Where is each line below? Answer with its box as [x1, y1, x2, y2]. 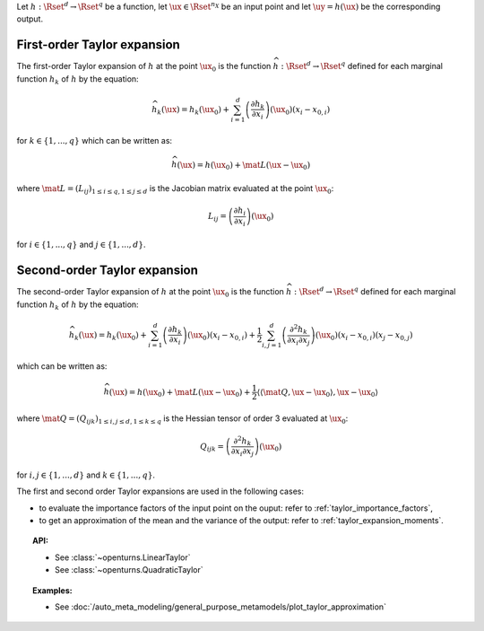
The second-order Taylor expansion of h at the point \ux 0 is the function [16, 286, 284, 300]
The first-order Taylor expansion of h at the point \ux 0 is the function [16, 61, 272, 74]
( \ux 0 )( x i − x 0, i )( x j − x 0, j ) [315, 329, 413, 342]
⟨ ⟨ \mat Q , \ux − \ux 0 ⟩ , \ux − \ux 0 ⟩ [256, 387, 378, 399]
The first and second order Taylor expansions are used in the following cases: [16, 486, 305, 497]
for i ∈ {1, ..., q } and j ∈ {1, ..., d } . [16, 239, 147, 250]
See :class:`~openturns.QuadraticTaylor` [55, 565, 203, 575]
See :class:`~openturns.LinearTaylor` [55, 552, 191, 563]
